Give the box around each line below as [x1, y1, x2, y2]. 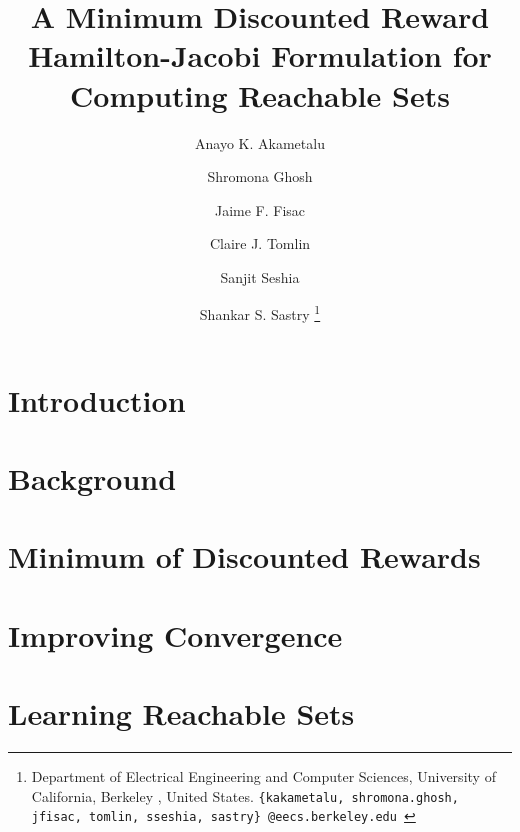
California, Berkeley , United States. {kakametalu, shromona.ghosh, [31, 785, 459, 806]
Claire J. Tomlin [209, 233, 311, 254]
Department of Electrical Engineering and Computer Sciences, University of [31, 766, 496, 787]
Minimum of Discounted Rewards [8, 536, 481, 577]
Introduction [8, 379, 186, 420]
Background [8, 458, 177, 499]
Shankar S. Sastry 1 [199, 301, 321, 325]
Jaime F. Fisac [214, 199, 306, 220]
